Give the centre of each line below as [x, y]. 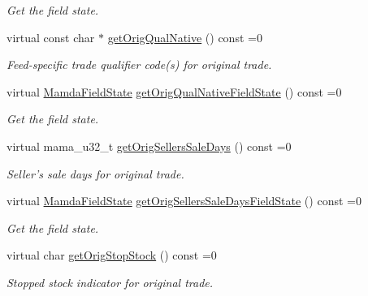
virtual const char [51, 37]
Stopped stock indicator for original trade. [110, 282]
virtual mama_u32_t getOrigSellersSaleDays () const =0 [149, 146]
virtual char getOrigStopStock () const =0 [112, 255]
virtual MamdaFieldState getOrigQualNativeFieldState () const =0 [174, 91]
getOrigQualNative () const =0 [185, 37]
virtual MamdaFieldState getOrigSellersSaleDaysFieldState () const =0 [184, 201]
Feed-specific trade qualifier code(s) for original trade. [139, 64]
